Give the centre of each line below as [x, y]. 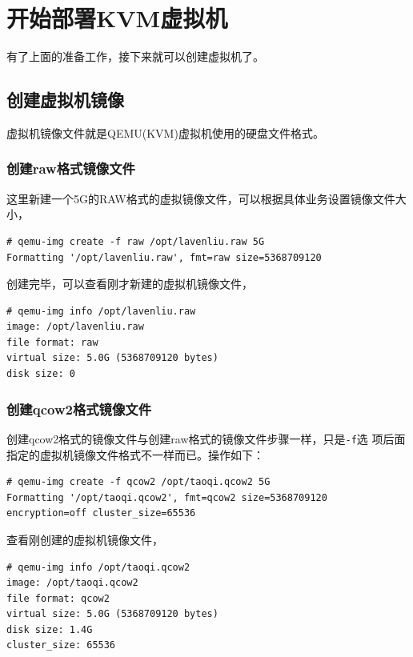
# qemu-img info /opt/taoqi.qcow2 [98, 567]
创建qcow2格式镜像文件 [79, 409]
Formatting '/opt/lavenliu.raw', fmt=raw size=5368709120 [164, 257]
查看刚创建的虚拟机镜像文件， [85, 539]
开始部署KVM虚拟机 [117, 18]
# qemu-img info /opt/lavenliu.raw [101, 311]
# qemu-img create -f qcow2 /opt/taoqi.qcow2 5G [138, 482]
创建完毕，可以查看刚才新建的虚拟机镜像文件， [130, 284]
